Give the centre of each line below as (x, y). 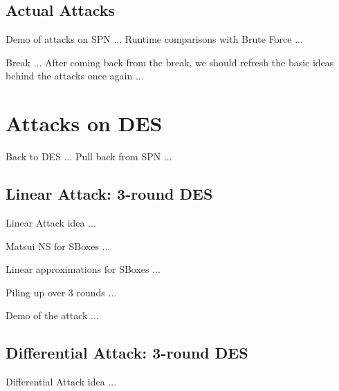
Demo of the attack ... (52, 315)
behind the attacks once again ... (75, 76)
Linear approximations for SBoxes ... (83, 269)
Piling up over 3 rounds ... (61, 292)
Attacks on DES (84, 123)
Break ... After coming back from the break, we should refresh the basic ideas (170, 62)
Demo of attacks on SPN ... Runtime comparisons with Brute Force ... (154, 39)
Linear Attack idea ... (51, 222)
